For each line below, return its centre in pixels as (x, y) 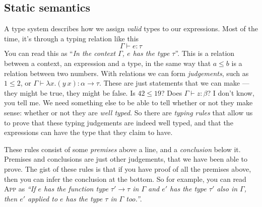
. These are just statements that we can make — (174, 83)
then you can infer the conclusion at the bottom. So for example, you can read (125, 179)
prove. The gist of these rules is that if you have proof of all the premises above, (128, 168)
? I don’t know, (231, 92)
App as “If (20, 189)
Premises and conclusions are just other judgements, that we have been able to (126, 159)
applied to (43, 198)
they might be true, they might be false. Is (70, 92)
